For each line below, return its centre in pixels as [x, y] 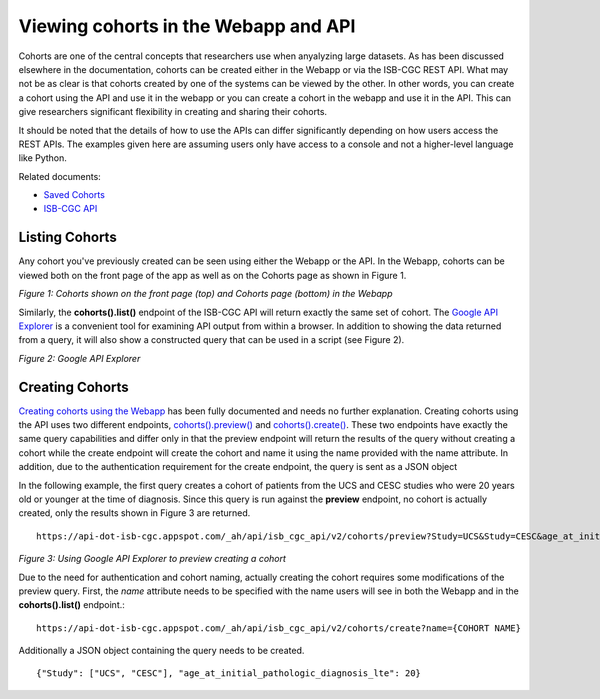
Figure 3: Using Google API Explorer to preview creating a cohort [152, 559]
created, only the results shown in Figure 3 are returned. [134, 513]
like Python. [42, 158]
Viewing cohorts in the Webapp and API [187, 26]
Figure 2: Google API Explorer [79, 358]
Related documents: [60, 176]
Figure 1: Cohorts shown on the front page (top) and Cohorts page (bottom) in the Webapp [205, 294]
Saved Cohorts [74, 195]
